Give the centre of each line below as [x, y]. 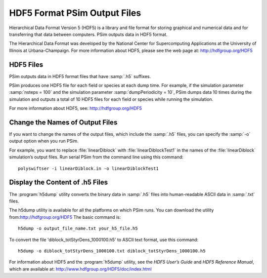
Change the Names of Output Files [63, 122]
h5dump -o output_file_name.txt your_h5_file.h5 [78, 229]
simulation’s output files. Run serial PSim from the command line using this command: [96, 157]
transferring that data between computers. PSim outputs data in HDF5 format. [88, 34]
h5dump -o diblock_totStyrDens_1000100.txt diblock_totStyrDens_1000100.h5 [112, 251]
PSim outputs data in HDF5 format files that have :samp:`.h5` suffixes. [80, 76]
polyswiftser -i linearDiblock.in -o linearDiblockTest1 [89, 168]
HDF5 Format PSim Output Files [75, 13]
